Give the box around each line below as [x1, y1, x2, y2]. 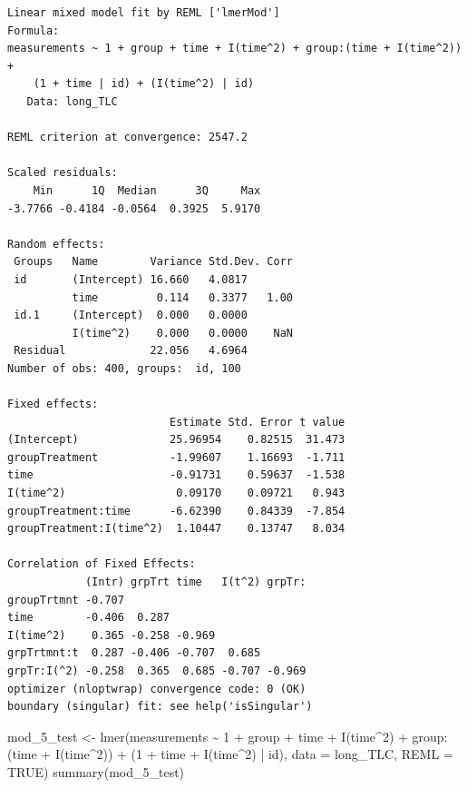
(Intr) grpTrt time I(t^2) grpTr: [84, 576, 306, 588]
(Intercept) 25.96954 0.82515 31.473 [7, 433, 345, 447]
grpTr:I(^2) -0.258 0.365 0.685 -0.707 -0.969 [7, 664, 306, 677]
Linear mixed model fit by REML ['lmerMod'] [7, 6, 280, 19]
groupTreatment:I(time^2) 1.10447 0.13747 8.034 [7, 522, 345, 536]
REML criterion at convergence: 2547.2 [7, 131, 248, 144]
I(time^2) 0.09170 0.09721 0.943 [7, 487, 345, 500]
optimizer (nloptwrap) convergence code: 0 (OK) [7, 682, 306, 695]
